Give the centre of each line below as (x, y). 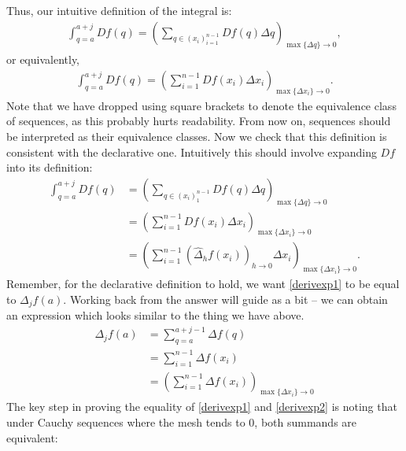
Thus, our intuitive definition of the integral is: (119, 10)
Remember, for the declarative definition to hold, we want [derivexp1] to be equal (203, 284)
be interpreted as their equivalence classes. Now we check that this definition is (197, 137)
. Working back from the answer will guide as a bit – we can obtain (225, 299)
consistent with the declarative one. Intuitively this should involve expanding (192, 152)
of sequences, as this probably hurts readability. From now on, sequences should (199, 121)
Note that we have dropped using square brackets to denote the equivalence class (201, 105)
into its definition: (50, 167)
